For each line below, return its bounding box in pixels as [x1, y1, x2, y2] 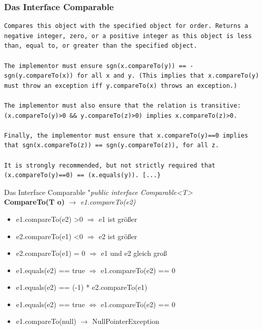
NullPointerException [92, 316, 160, 326]
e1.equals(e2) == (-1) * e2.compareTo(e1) [16, 282, 148, 292]
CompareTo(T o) [4, 196, 65, 207]
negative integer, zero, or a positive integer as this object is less [4, 32, 252, 40]
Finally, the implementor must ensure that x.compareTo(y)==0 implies [4, 131, 248, 139]
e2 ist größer [98, 230, 137, 241]
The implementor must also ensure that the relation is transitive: [4, 102, 241, 109]
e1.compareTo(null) [16, 316, 77, 326]
